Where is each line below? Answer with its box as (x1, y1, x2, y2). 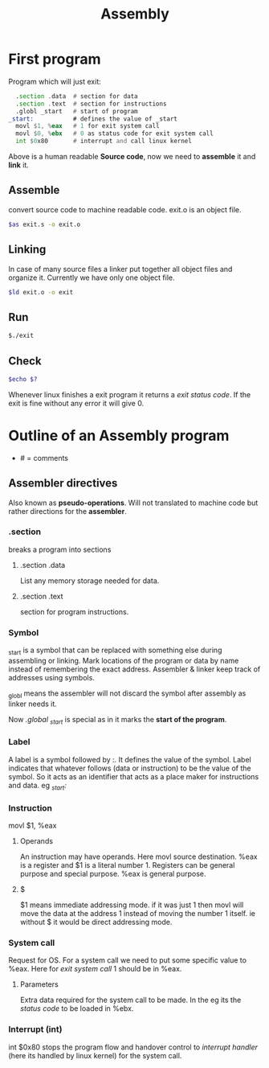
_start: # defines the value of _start (8, 114, 178, 123)
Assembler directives (8, 476, 118, 491)
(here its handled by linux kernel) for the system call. (8, 1050, 182, 1060)
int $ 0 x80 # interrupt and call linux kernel (15, 138, 193, 146)
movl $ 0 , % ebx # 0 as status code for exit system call (15, 129, 214, 138)
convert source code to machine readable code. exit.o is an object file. (8, 204, 243, 214)
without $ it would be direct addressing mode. (19, 917, 173, 926)
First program (8, 50, 102, 68)
